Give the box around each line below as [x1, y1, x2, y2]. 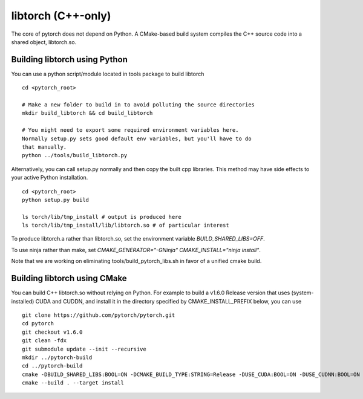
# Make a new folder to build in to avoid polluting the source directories [22, 102, 255, 108]
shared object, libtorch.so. [11, 38, 77, 45]
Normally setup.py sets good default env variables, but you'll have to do [22, 135, 252, 142]
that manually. [22, 143, 67, 151]
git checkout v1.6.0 [22, 328, 83, 336]
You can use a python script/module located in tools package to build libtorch [11, 70, 204, 77]
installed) [11, 297, 34, 305]
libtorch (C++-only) [11, 9, 111, 22]
